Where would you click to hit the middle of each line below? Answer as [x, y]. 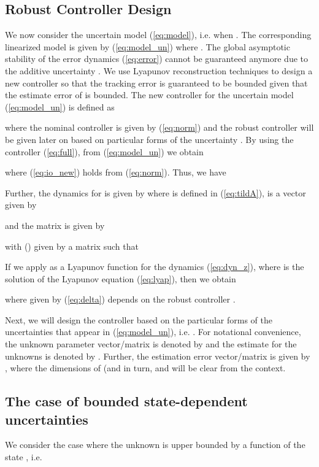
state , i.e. [24, 457]
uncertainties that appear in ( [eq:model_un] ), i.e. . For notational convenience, [153, 332]
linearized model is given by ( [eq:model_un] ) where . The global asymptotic [148, 46]
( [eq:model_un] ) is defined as [60, 106]
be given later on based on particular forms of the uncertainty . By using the [149, 139]
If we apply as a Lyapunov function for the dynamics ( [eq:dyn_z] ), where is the [155, 267]
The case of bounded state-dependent [126, 401]
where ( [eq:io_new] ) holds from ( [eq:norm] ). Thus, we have [116, 172]
